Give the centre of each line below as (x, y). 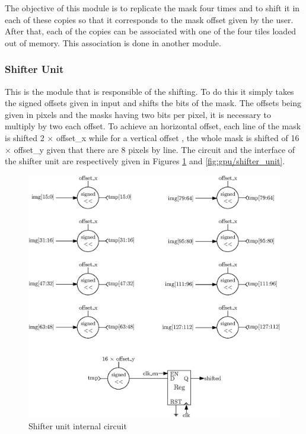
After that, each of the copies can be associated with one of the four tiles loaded (151, 31)
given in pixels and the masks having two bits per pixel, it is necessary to (138, 114)
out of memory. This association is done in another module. (113, 42)
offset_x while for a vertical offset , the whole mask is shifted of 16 (178, 137)
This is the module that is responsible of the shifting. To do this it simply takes (149, 91)
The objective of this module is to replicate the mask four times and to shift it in (152, 8)
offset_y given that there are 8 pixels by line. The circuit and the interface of (154, 149)
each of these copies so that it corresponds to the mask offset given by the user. (149, 19)
